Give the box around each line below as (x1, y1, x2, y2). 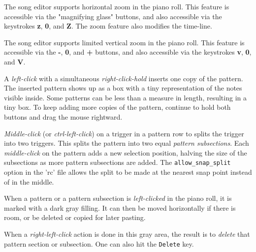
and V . (4, 56, 26, 66)
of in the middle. (4, 176, 54, 187)
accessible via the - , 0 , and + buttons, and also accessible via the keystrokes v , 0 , (4, 47, 252, 57)
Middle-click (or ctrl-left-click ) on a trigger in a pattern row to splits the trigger (4, 128, 244, 138)
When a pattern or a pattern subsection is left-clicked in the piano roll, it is (4, 193, 232, 203)
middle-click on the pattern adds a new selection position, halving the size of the (4, 147, 247, 157)
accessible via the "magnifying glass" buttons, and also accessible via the (4, 11, 222, 21)
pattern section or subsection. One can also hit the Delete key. (4, 238, 194, 249)
